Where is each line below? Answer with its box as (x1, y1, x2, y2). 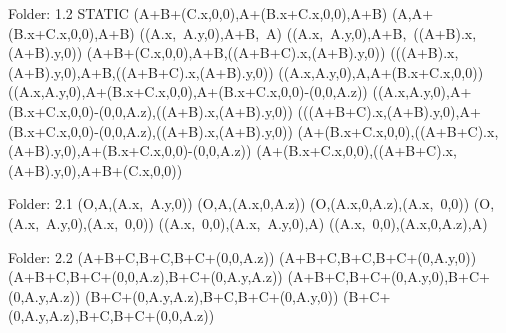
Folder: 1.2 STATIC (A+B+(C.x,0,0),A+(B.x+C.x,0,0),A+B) (8, 3, 388, 23)
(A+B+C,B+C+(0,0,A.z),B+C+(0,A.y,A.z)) (8, 266, 283, 287)
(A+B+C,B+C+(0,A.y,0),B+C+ (287, 266, 490, 287)
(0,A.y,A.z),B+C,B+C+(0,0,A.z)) (8, 305, 215, 326)
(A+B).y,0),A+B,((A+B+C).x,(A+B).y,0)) (8, 61, 274, 82)
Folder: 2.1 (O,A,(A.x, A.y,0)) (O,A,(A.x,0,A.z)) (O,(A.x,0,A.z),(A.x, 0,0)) (8, 193, 470, 214)
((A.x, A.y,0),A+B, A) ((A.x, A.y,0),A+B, (139, 22, 407, 43)
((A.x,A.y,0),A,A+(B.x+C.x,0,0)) (278, 61, 484, 82)
